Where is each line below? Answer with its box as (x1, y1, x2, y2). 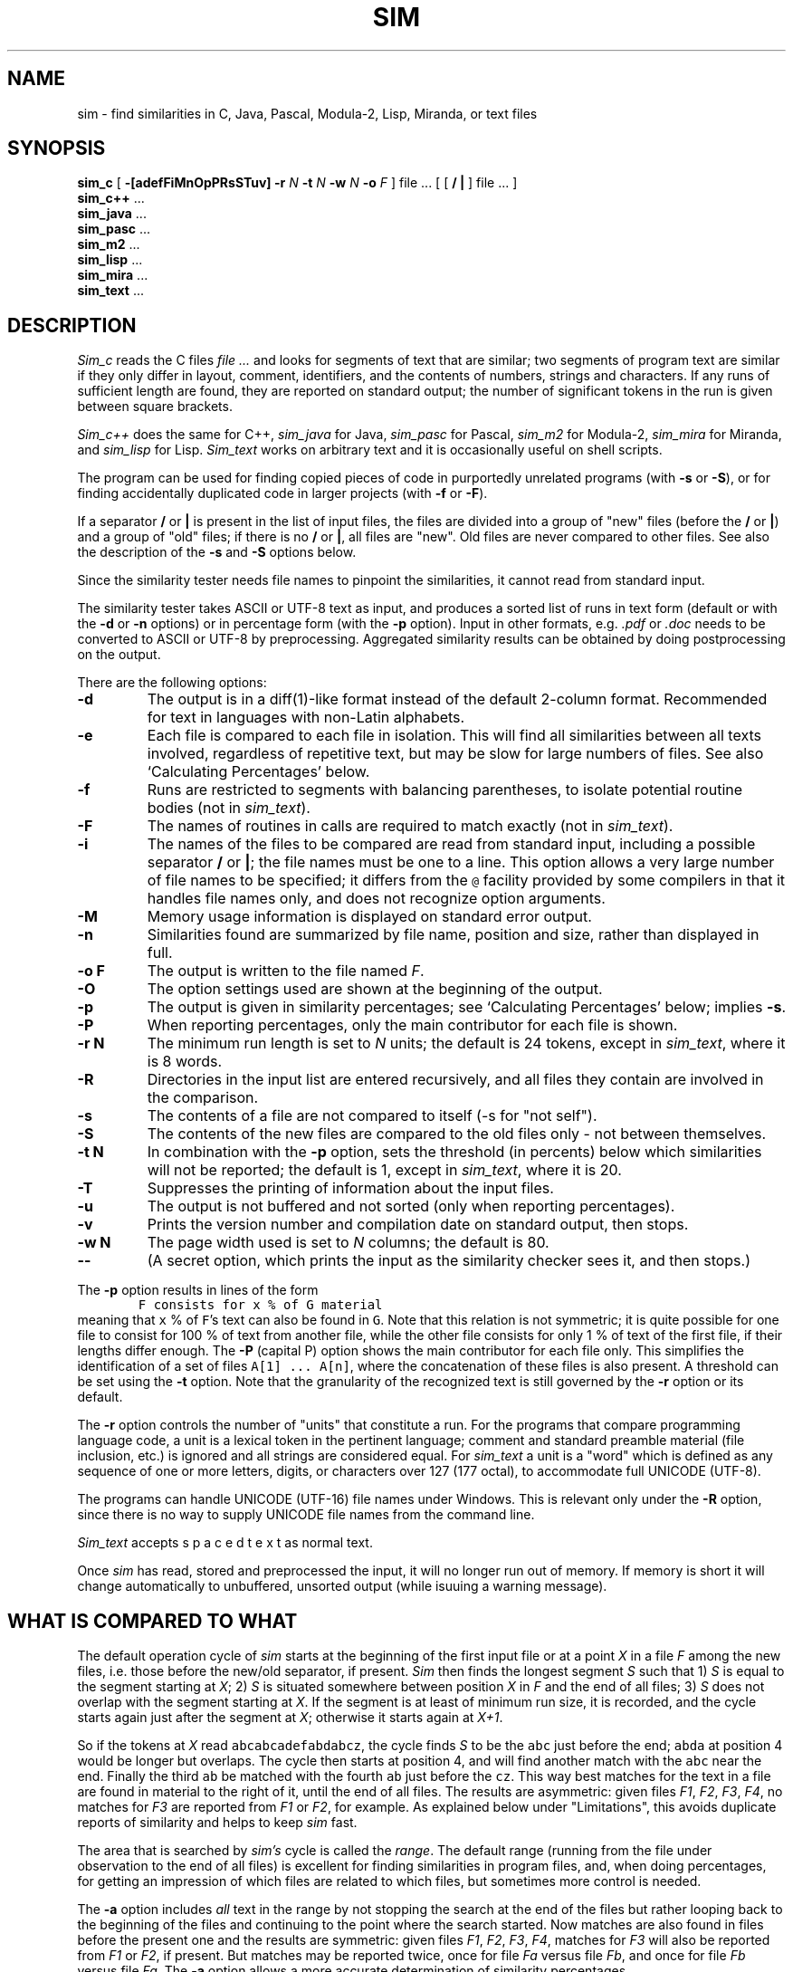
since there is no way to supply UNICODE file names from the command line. (77, 1507, 535, 1523)
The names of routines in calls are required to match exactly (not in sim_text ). (147, 817, 674, 836)
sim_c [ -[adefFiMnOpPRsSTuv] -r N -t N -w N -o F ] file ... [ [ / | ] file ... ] (77, 175, 518, 191)
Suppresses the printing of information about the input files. (147, 1179, 554, 1198)
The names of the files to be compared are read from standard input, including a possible (147, 835, 756, 854)
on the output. (77, 646, 161, 663)
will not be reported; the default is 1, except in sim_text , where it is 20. (147, 1161, 622, 1180)
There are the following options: (77, 675, 267, 691)
